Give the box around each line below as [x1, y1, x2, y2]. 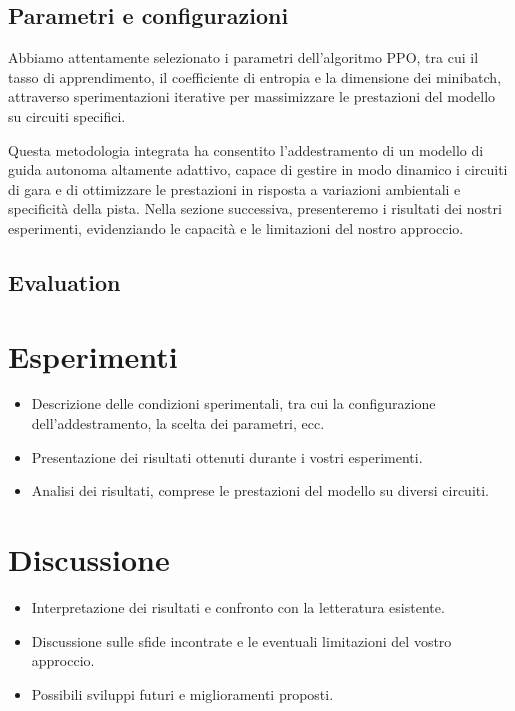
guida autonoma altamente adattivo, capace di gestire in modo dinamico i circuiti [8, 159, 508, 180]
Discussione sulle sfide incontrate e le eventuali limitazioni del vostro [31, 630, 452, 651]
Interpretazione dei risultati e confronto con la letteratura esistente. [31, 596, 445, 617]
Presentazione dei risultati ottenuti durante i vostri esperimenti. [31, 446, 423, 467]
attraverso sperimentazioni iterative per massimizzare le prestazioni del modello [8, 86, 496, 107]
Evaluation [8, 266, 121, 297]
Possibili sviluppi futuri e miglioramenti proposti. [31, 683, 334, 704]
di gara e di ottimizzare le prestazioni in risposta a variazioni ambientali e [8, 178, 461, 199]
